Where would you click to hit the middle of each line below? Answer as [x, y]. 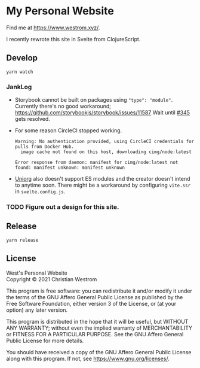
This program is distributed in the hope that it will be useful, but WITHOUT [97, 321]
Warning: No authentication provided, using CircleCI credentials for [104, 142]
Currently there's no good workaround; [63, 107]
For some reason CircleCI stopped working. [68, 130]
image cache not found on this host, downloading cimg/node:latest [106, 152]
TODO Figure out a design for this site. [63, 206]
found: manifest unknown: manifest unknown [70, 168]
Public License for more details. [45, 340]
